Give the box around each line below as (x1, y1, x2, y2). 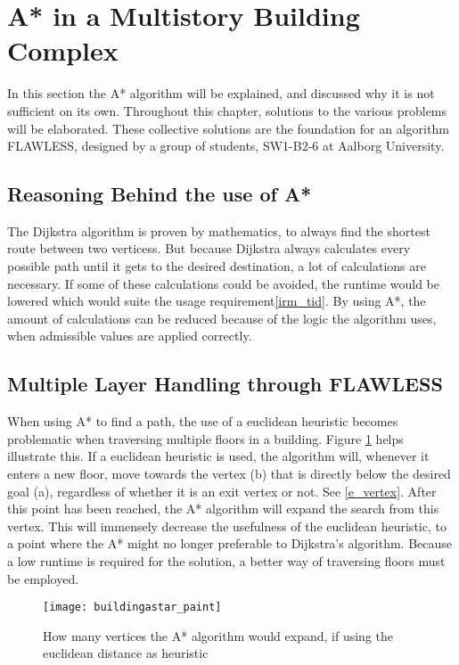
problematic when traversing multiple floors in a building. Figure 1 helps (7, 429, 404, 447)
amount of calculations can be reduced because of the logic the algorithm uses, (7, 308, 437, 327)
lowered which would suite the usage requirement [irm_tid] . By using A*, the (7, 291, 426, 310)
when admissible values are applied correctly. (7, 326, 252, 345)
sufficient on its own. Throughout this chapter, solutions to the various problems (7, 101, 447, 119)
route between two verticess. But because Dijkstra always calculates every (7, 239, 411, 258)
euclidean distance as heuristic (43, 644, 209, 662)
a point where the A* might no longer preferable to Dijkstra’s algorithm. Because (7, 534, 453, 553)
